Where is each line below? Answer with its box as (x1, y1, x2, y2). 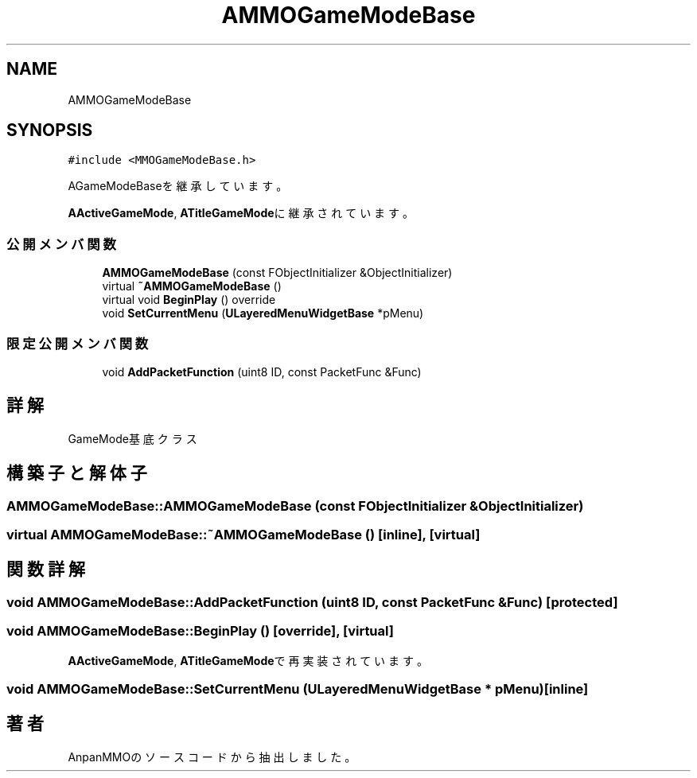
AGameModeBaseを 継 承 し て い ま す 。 (68, 179, 288, 193)
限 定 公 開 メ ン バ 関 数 (6, 335, 149, 352)
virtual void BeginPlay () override (102, 293, 276, 307)
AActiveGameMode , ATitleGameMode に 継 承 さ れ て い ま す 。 (68, 206, 414, 220)
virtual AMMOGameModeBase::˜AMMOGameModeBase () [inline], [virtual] (6, 527, 481, 543)
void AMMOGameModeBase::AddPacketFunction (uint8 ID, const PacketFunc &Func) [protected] (6, 593, 618, 610)
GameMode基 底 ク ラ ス (68, 431, 197, 445)
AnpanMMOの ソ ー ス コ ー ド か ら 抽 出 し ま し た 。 (68, 749, 356, 764)
